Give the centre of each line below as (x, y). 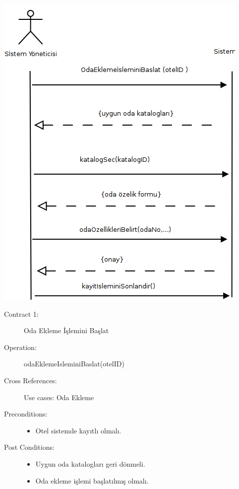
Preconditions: (26, 414)
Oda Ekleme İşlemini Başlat (66, 330)
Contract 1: (21, 314)
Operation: (20, 347)
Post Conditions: (29, 447)
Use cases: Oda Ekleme (59, 397)
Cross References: (30, 380)
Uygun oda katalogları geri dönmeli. (90, 463)
